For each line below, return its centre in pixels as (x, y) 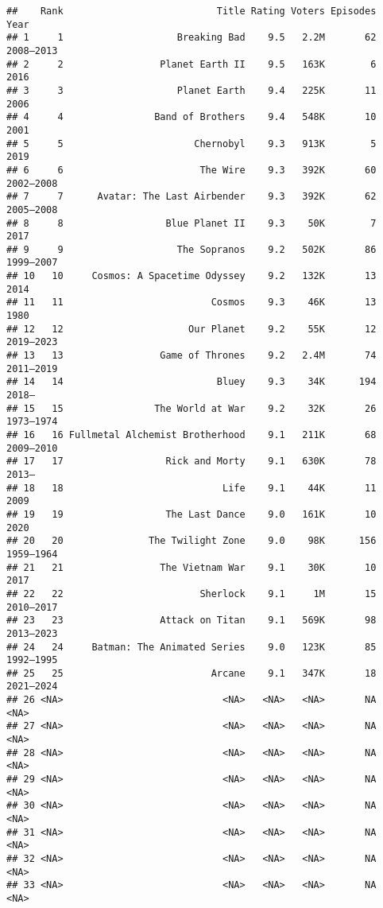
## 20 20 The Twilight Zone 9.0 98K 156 (191, 541)
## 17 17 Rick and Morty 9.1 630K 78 (191, 462)
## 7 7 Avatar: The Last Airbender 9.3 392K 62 (191, 197)
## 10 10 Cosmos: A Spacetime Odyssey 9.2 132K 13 (191, 276)
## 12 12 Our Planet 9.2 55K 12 (191, 329)
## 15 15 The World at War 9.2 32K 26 (191, 408)
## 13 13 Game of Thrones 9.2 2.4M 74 (191, 356)
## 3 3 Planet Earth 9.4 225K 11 (191, 90)
